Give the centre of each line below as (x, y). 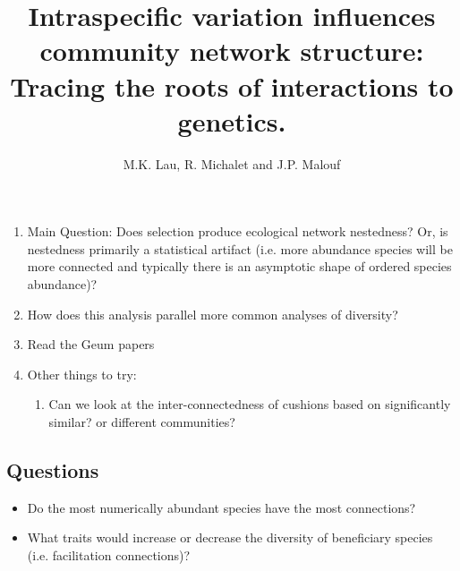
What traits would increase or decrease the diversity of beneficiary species (230, 537)
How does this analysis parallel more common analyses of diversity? (213, 314)
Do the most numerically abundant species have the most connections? (221, 507)
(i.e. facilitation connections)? (109, 555)
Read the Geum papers (91, 344)
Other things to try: (82, 374)
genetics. (232, 120)
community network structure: (232, 51)
